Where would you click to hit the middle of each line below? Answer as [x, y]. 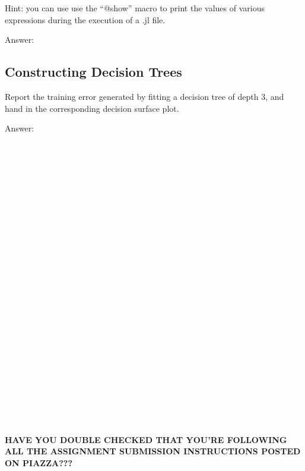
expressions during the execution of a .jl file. [85, 19]
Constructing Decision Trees [93, 72]
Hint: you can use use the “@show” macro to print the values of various [135, 8]
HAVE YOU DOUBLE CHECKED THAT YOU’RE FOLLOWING [146, 439]
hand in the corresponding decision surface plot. [92, 108]
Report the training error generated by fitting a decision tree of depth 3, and [144, 96]
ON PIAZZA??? [39, 462]
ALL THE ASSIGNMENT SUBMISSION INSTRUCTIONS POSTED [153, 451]
